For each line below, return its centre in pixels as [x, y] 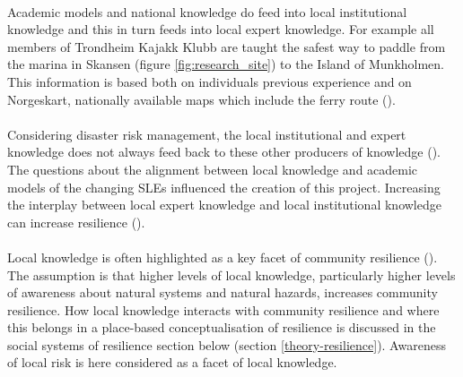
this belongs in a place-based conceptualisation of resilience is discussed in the [222, 327]
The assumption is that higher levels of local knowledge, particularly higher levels [231, 274]
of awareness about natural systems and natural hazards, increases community [223, 292]
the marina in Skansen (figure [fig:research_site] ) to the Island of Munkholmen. [226, 64]
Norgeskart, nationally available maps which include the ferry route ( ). [201, 99]
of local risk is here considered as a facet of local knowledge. [172, 362]
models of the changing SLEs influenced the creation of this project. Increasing [224, 187]
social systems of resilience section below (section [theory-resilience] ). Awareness [227, 344]
